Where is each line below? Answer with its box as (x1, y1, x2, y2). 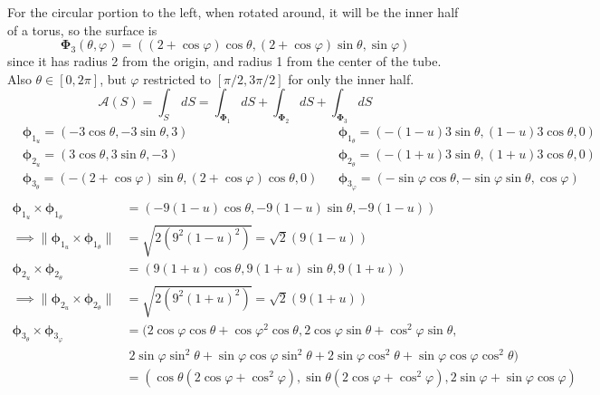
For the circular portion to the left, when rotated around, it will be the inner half (7, 3, 459, 21)
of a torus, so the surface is (7, 20, 157, 39)
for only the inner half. (288, 69, 414, 88)
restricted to (143, 69, 211, 88)
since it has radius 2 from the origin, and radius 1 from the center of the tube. (7, 52, 442, 71)
